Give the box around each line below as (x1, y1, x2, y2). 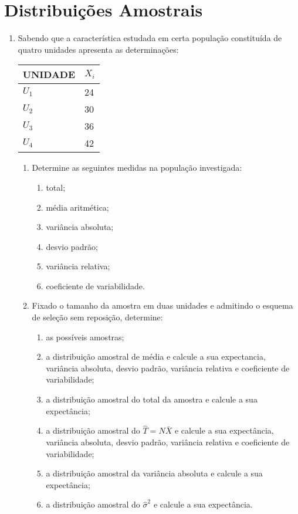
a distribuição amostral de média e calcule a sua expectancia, (46, 350, 266, 363)
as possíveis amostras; (46, 330, 124, 343)
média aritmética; (46, 201, 109, 213)
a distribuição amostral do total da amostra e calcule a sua (46, 393, 258, 405)
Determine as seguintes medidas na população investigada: (32, 161, 242, 174)
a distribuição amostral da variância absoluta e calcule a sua (46, 467, 263, 479)
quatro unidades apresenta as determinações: (18, 43, 179, 55)
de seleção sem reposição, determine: (32, 311, 163, 323)
